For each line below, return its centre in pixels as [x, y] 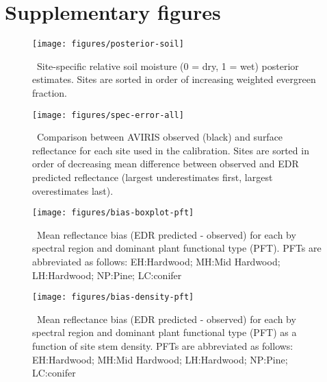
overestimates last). [73, 190]
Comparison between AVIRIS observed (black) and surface [160, 137]
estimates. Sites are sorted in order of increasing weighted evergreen [174, 79]
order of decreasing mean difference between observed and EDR [166, 164]
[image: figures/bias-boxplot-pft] [113, 213]
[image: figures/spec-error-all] [108, 115]
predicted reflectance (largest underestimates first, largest [153, 177]
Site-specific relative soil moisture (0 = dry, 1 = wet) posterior [168, 65]
